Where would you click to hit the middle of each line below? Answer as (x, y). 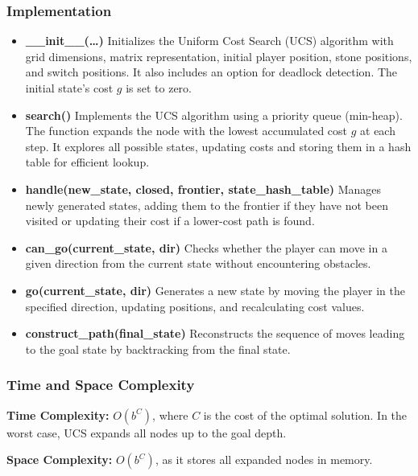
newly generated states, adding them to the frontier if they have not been (207, 205)
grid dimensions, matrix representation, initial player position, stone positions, (219, 56)
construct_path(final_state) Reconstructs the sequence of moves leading (215, 333)
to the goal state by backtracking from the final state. (158, 349)
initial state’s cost (69, 88)
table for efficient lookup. (87, 162)
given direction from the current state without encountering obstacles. (198, 263)
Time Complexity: (58, 414)
